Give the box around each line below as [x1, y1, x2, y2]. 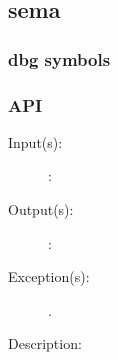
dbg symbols [8, 46, 111, 71]
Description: [8, 333, 82, 354]
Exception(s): [8, 266, 90, 287]
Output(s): [8, 199, 74, 220]
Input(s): [8, 131, 63, 152]
